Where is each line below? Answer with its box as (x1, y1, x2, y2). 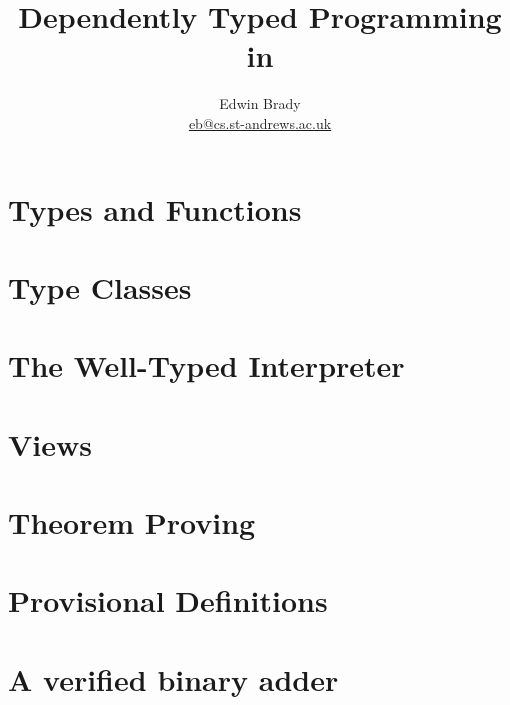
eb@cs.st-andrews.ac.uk (188, 112, 332, 133)
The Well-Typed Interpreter (8, 345, 405, 386)
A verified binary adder (8, 658, 339, 699)
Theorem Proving (8, 502, 256, 542)
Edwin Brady (219, 93, 301, 114)
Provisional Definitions (8, 580, 328, 621)
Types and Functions (8, 188, 302, 229)
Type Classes (8, 266, 192, 307)
